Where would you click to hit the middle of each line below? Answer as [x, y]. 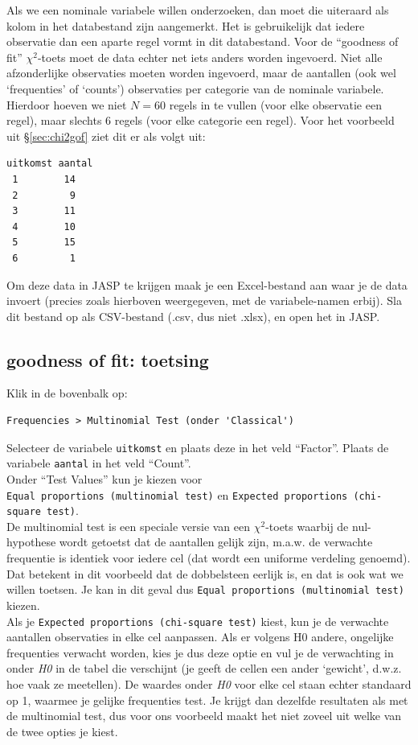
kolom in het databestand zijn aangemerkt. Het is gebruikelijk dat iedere [186, 25]
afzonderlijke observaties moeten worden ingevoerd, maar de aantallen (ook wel [201, 73]
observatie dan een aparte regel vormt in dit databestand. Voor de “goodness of [203, 41]
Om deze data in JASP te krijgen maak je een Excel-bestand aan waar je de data [207, 284]
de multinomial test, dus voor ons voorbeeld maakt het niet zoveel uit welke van [204, 716]
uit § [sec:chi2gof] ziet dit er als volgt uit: [106, 136]
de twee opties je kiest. [62, 731]
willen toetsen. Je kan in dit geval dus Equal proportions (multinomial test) [205, 589]
